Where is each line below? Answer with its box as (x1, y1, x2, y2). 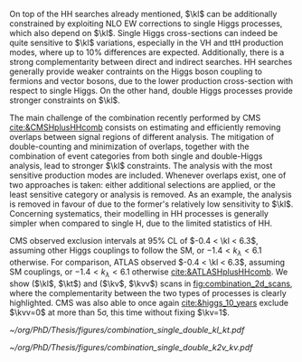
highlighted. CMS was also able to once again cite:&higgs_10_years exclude (9, 297, 289, 308)
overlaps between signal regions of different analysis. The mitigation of (9, 132, 274, 142)
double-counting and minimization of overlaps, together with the (9, 141, 250, 152)
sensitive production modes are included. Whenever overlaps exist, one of (9, 170, 287, 181)
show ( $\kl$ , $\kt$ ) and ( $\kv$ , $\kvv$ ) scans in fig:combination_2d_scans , (9, 278, 293, 289)
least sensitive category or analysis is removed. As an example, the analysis (9, 190, 292, 200)
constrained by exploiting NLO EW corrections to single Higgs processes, (9, 18, 283, 29)
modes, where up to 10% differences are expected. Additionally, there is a (9, 47, 285, 58)
